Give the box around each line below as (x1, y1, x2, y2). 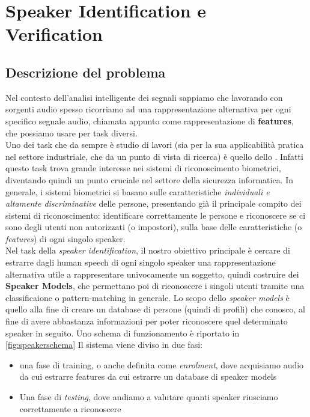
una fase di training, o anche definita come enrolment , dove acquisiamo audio (19, 358, 304, 371)
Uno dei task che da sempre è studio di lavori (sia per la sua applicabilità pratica (5, 138, 304, 151)
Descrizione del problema (5, 62, 166, 81)
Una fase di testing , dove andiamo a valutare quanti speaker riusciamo (19, 391, 278, 403)
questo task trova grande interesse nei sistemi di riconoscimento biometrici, (5, 162, 281, 174)
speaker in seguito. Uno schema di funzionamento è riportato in (5, 326, 240, 339)
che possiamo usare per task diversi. (5, 126, 138, 139)
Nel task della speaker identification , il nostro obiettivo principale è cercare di (5, 244, 290, 257)
